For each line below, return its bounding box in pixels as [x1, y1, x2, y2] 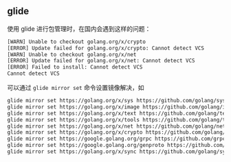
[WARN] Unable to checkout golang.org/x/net [7, 51, 137, 58]
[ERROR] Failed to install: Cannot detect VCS [7, 64, 143, 71]
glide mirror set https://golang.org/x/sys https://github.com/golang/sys [7, 97, 226, 104]
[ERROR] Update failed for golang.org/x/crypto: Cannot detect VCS [7, 45, 205, 51]
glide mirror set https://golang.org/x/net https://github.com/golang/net [7, 123, 226, 130]
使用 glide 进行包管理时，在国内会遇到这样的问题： [7, 24, 151, 33]
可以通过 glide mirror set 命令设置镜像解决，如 [7, 84, 144, 92]
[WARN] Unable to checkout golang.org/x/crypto [7, 38, 146, 45]
